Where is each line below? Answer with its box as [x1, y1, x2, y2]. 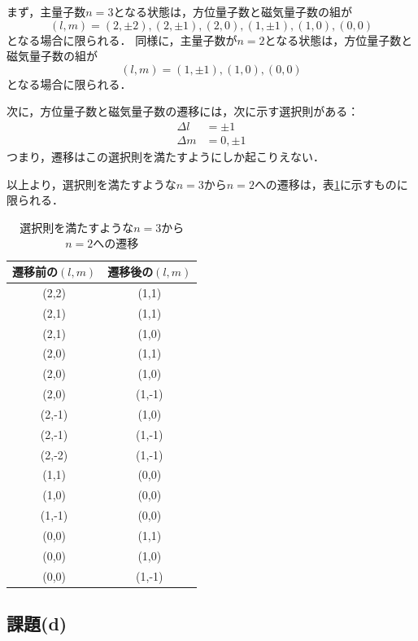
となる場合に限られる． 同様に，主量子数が [7, 31, 237, 48]
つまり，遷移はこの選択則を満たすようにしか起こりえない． [7, 148, 325, 165]
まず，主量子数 [7, 3, 86, 20]
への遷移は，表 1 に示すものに [254, 175, 408, 192]
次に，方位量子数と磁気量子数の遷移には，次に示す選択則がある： [7, 103, 359, 120]
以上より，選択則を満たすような [7, 175, 176, 192]
